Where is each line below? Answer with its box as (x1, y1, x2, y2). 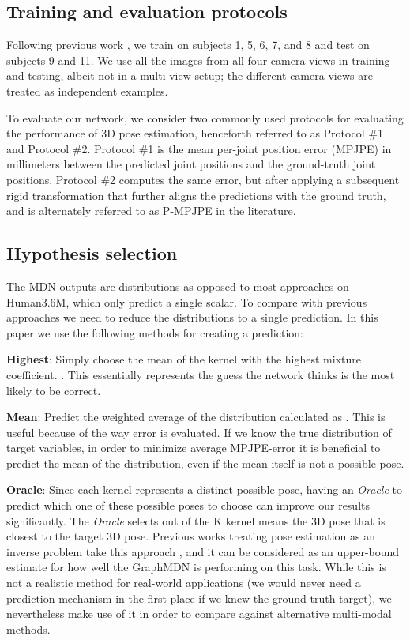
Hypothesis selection (6, 241, 178, 265)
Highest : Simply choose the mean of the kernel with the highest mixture (6, 351, 362, 367)
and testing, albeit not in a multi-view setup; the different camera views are (6, 67, 373, 84)
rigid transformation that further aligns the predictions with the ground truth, (6, 186, 386, 203)
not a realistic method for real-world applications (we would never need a (6, 574, 361, 591)
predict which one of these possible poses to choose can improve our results (6, 497, 370, 514)
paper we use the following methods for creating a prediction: (6, 324, 303, 341)
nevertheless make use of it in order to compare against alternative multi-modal (6, 605, 392, 622)
